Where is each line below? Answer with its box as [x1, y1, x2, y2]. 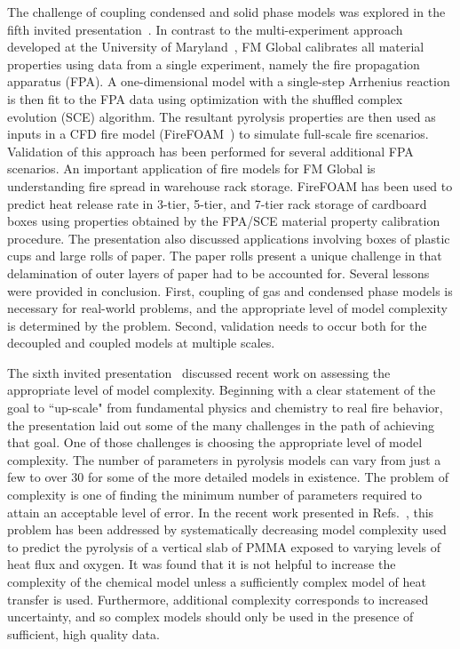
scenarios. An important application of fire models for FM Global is [7, 159, 376, 178]
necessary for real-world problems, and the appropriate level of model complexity [7, 299, 448, 317]
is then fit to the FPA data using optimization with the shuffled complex [7, 89, 403, 108]
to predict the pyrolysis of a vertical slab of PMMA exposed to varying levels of [7, 537, 441, 556]
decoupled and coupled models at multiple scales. [7, 333, 275, 352]
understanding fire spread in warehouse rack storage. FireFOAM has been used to [7, 176, 453, 195]
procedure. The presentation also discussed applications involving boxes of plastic [7, 228, 450, 247]
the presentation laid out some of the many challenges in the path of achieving [7, 415, 434, 434]
